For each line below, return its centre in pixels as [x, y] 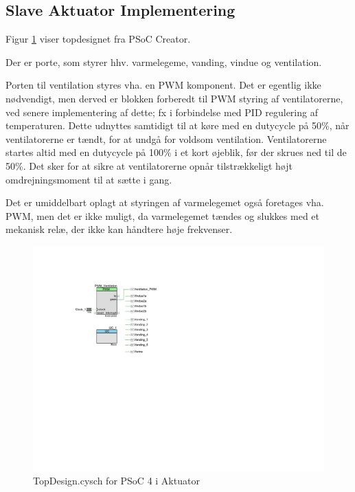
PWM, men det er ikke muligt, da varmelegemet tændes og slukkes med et [162, 215]
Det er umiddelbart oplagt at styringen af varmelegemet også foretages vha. [165, 202]
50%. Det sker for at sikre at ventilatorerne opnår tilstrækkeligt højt [149, 165]
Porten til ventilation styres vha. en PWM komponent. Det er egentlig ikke [163, 85]
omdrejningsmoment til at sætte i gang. [89, 179]
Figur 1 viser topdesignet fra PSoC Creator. [98, 39]
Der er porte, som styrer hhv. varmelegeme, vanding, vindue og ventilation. [164, 61]
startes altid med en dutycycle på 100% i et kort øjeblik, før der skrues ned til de [176, 152]
